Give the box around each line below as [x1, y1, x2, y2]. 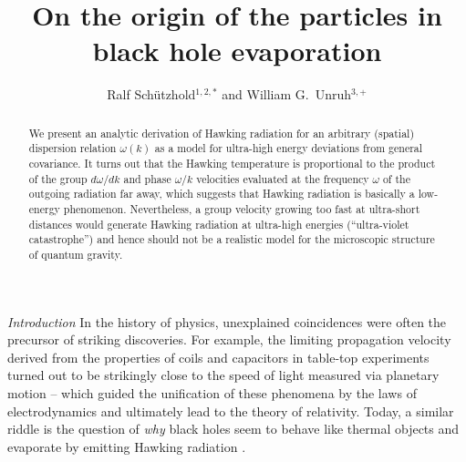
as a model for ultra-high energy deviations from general [154, 140, 423, 156]
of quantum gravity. [28, 246, 123, 262]
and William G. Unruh [222, 85, 352, 104]
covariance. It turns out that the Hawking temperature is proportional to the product [28, 156, 436, 171]
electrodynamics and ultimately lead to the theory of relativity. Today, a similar [7, 401, 454, 420]
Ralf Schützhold [107, 85, 196, 104]
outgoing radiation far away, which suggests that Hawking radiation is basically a [28, 186, 415, 201]
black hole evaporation [92, 32, 382, 69]
